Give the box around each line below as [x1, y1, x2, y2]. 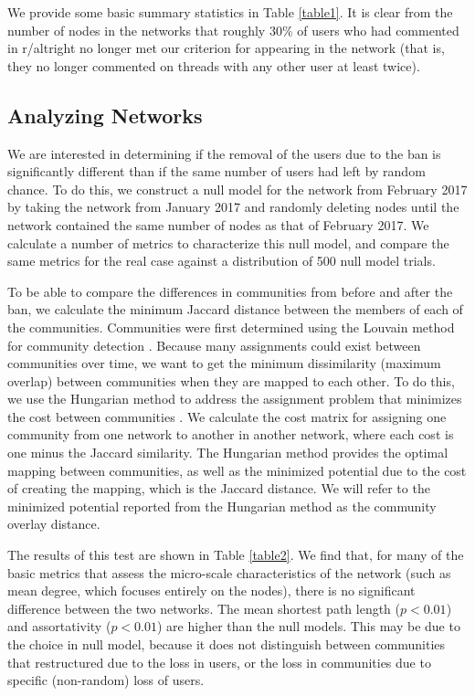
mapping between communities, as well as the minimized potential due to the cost [7, 460, 467, 480]
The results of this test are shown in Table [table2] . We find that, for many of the [7, 545, 464, 564]
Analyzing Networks [7, 100, 203, 129]
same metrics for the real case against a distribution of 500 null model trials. [7, 251, 436, 270]
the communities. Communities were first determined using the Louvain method [7, 317, 455, 336]
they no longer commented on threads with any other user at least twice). [7, 56, 420, 75]
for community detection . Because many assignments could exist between [7, 335, 421, 354]
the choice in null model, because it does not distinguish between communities [7, 635, 446, 654]
